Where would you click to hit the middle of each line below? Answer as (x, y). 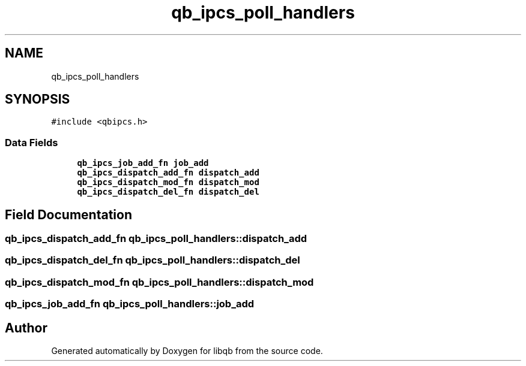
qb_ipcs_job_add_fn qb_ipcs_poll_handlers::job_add (130, 304)
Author (26, 328)
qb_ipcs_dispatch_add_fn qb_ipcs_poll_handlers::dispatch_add (156, 239)
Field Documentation (68, 214)
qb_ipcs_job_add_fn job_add (143, 163)
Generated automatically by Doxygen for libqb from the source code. (187, 351)
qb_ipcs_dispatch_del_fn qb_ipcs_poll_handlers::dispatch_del (153, 260)
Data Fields (32, 142)
